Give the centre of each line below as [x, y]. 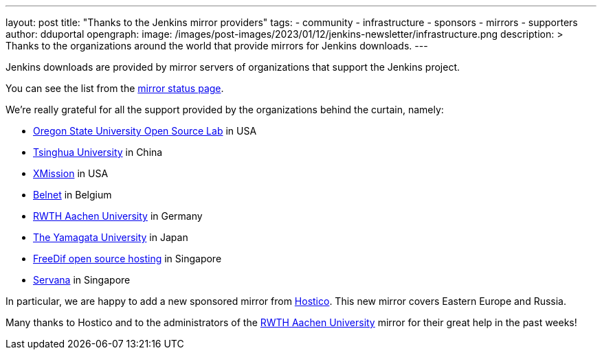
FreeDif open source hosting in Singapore [127, 259]
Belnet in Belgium [73, 195]
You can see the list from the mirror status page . [115, 88]
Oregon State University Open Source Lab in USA [145, 131]
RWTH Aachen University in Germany [118, 216]
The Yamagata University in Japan [111, 237]
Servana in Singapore [82, 280]
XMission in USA [71, 173]
